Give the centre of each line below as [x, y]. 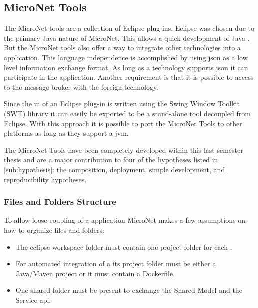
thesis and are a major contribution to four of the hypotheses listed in [111, 159]
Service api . [33, 299]
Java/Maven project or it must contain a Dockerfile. [95, 273]
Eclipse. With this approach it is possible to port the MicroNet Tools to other [123, 123]
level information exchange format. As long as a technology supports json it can [126, 67]
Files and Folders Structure [60, 201]
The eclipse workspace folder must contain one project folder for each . [124, 246]
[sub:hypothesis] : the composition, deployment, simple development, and [115, 169]
